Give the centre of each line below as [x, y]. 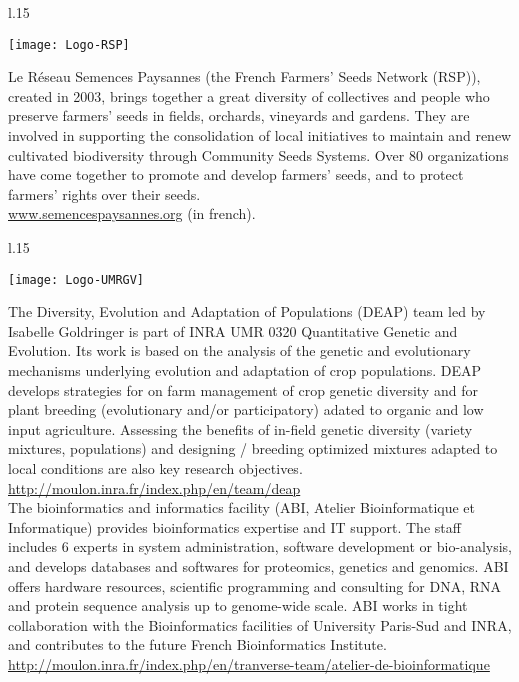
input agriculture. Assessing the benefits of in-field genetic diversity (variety [240, 428]
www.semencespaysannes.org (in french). [132, 213]
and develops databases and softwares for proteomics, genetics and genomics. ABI [258, 565]
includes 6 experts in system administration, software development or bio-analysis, [260, 546]
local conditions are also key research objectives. [155, 468]
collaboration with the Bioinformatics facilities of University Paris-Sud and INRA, [260, 624]
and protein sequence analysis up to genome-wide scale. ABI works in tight [238, 605]
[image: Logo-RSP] [69, 44]
